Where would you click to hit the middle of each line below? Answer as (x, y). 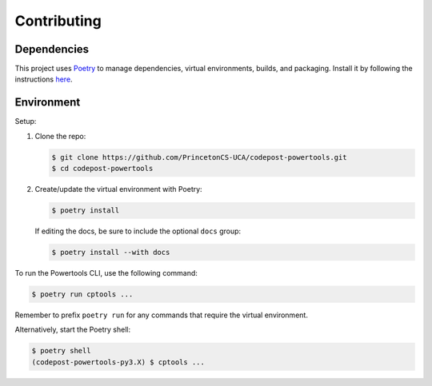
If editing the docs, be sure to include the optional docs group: (138, 231)
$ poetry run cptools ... (82, 294)
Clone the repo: (60, 136)
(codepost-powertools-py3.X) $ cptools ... (118, 362)
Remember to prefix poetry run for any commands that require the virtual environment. (161, 315)
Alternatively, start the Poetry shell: (73, 330)
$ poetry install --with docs (111, 253)
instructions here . (44, 79)
